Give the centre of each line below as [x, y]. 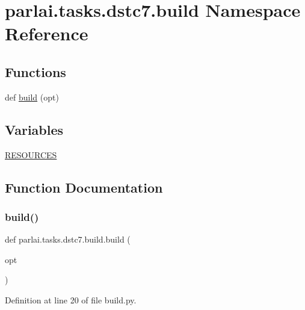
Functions [35, 71]
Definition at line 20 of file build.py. [71, 299]
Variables [34, 129]
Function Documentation [84, 187]
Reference [47, 33]
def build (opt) [32, 97]
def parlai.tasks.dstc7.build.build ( [68, 239]
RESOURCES [31, 154]
